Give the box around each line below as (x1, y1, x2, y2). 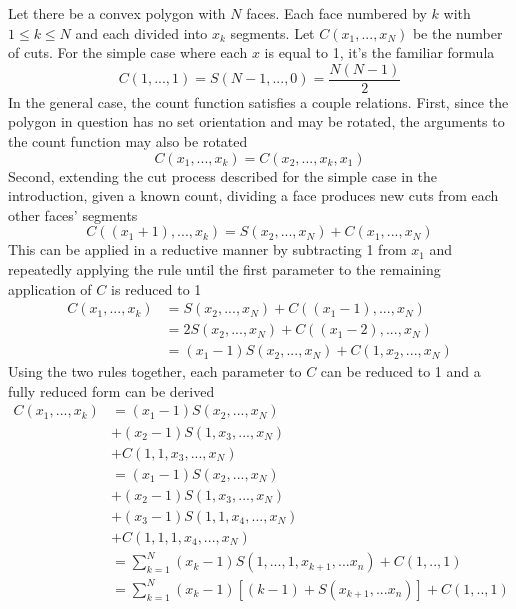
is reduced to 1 (110, 278, 202, 299)
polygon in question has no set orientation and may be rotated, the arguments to (8, 111, 505, 132)
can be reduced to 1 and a (320, 361, 481, 382)
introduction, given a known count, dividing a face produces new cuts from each (8, 185, 499, 206)
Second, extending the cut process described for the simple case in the (8, 165, 438, 186)
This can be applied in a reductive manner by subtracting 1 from (8, 239, 407, 260)
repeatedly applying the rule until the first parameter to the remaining (8, 259, 441, 279)
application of (8, 278, 92, 299)
